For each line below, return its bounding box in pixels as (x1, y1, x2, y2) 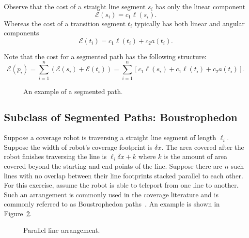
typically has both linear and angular (134, 18, 245, 28)
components (4, 28, 39, 38)
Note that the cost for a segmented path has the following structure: (4, 51, 207, 61)
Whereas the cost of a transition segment (4, 18, 126, 28)
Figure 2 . (4, 208, 32, 219)
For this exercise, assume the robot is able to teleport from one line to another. (4, 180, 239, 190)
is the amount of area (164, 151, 227, 161)
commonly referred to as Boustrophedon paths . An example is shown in (4, 199, 220, 209)
